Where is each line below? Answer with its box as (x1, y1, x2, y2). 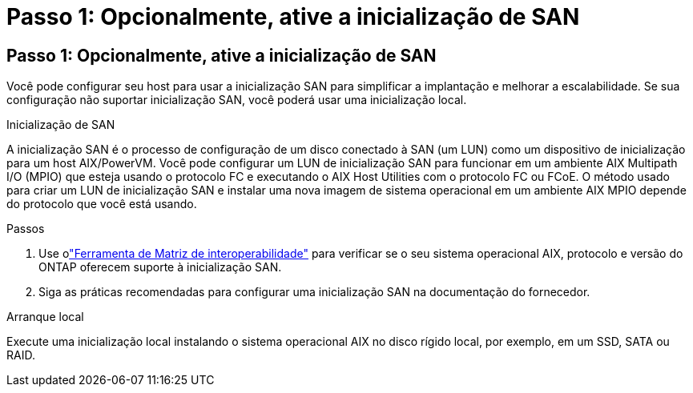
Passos (6, 222, 45, 236)
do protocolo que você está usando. (6, 197, 197, 211)
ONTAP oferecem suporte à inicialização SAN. (38, 260, 282, 275)
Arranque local (6, 310, 84, 324)
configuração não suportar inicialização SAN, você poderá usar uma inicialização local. (6, 93, 467, 107)
